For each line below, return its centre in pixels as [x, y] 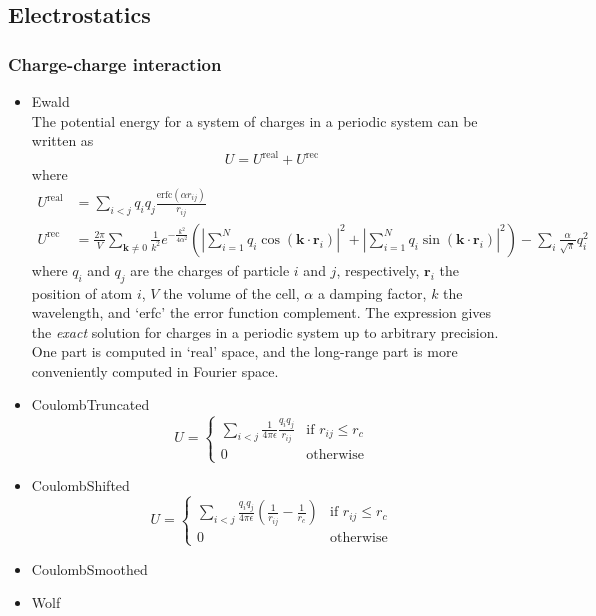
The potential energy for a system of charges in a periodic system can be [254, 120]
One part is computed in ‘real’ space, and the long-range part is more [244, 351]
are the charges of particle [210, 269]
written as [62, 140]
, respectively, [378, 269]
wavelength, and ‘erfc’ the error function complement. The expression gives [261, 312]
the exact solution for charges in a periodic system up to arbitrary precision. [265, 331]
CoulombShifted [80, 485]
